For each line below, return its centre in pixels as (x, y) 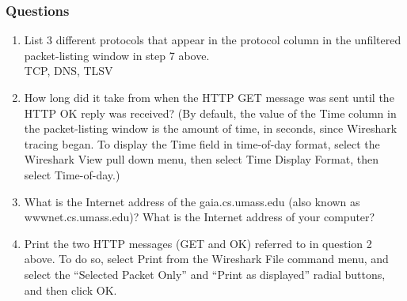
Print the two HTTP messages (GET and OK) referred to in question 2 (198, 243)
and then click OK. (70, 290)
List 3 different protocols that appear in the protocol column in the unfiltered (213, 40)
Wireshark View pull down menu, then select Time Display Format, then (201, 159)
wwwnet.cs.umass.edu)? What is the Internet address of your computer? (200, 217)
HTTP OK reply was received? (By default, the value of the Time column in (210, 113)
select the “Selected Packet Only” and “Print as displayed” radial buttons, (205, 274)
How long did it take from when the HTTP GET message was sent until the (209, 97)
